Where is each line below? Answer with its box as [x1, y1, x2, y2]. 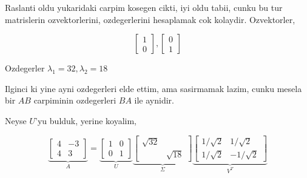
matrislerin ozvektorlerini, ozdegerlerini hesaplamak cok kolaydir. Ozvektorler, [5, 13, 295, 25]
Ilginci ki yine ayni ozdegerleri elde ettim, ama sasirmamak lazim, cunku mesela [5, 82, 302, 94]
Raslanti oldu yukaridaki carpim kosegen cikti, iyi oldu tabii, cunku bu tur [5, 1, 283, 13]
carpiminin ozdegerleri [33, 94, 116, 107]
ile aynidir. [134, 94, 174, 107]
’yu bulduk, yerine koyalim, [35, 114, 137, 127]
